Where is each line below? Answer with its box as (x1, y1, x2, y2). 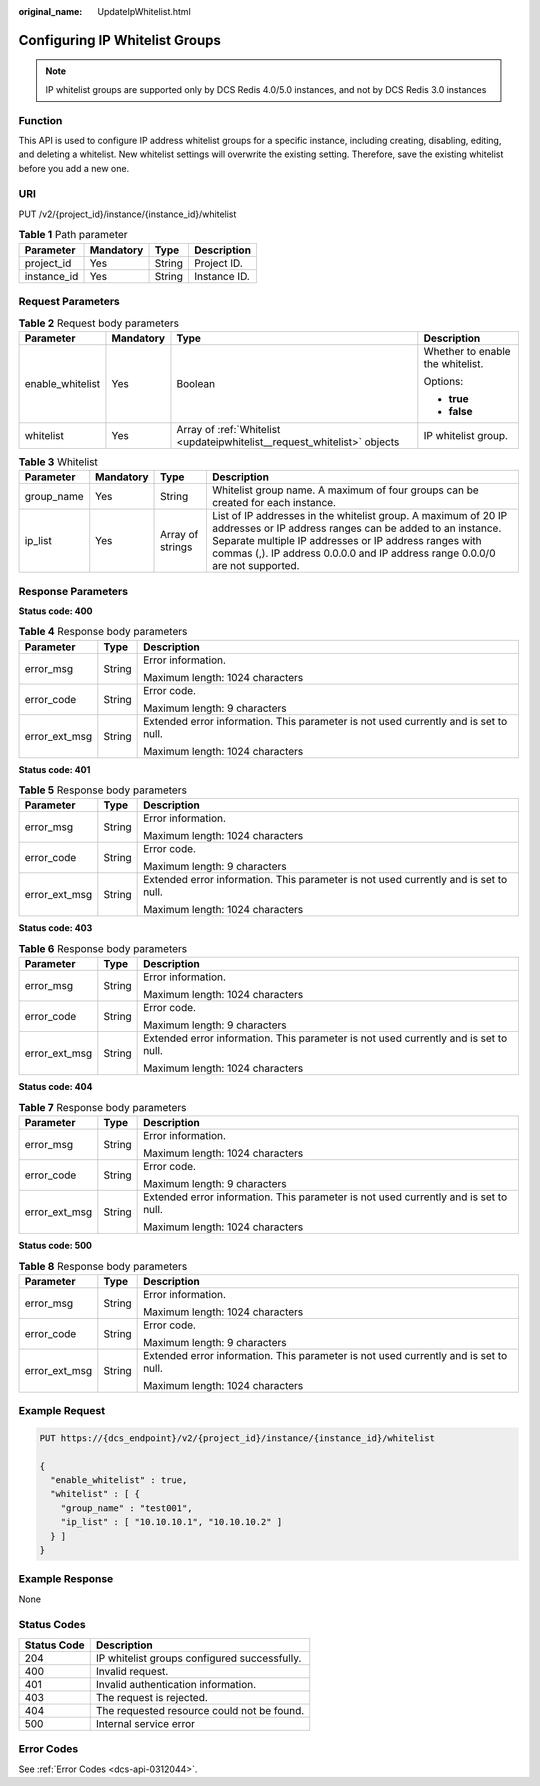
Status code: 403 (18, 922, 93, 934)
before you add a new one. (18, 162, 130, 174)
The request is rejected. (95, 1690, 209, 1704)
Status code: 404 (18, 1081, 93, 1093)
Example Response (18, 1572, 114, 1586)
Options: (423, 374, 464, 388)
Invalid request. (95, 1664, 169, 1678)
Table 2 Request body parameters (18, 316, 180, 330)
